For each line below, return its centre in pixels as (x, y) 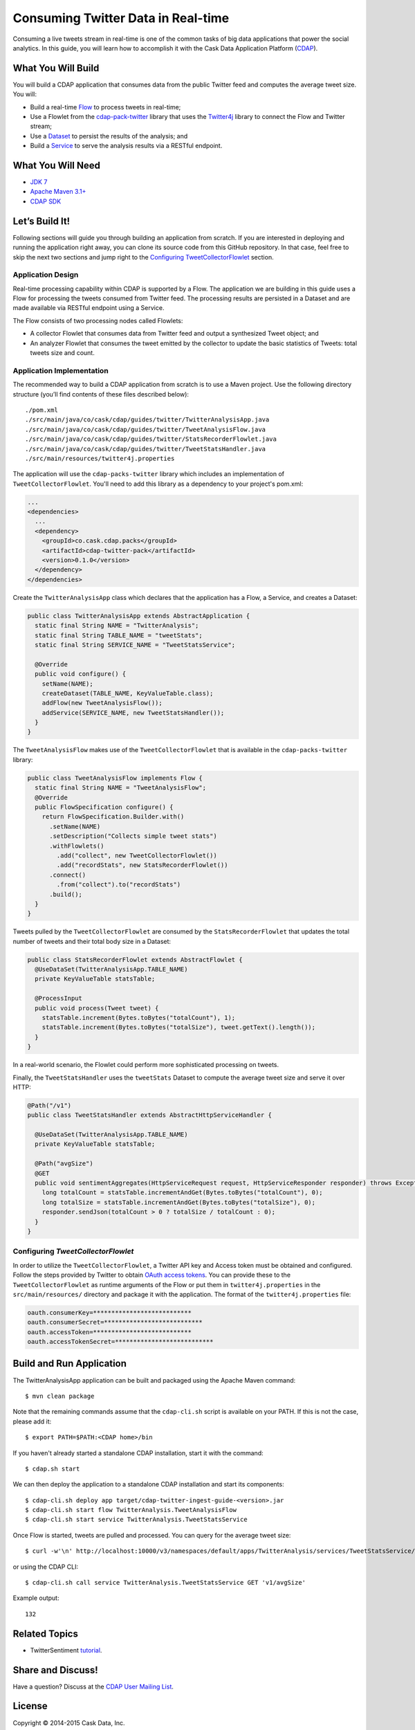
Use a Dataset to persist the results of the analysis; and (109, 136)
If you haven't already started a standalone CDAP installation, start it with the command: (138, 1453)
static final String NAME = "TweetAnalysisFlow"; (121, 788)
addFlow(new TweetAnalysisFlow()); (102, 703)
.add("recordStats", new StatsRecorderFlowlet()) (142, 865)
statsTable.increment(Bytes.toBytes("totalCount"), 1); (139, 1018)
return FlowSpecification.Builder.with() (113, 817)
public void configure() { (81, 674)
